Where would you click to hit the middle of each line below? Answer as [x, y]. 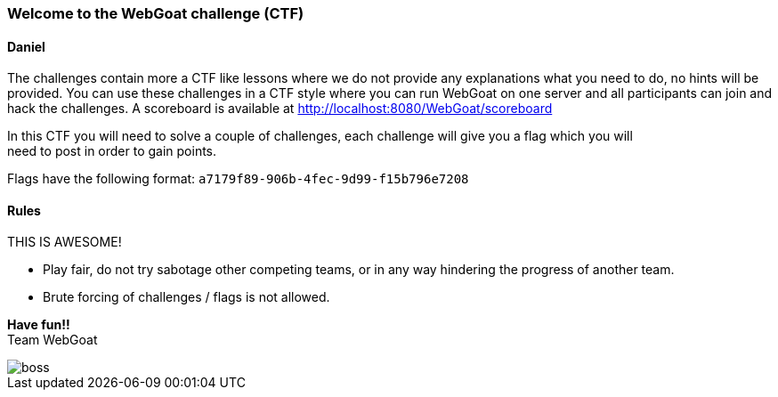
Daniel [26, 46]
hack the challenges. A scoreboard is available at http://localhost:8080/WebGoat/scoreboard [280, 109]
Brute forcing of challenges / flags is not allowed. [186, 297]
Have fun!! [39, 325]
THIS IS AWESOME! [65, 242]
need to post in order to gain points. [112, 151]
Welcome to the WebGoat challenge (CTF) [156, 13]
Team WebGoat [53, 340]
